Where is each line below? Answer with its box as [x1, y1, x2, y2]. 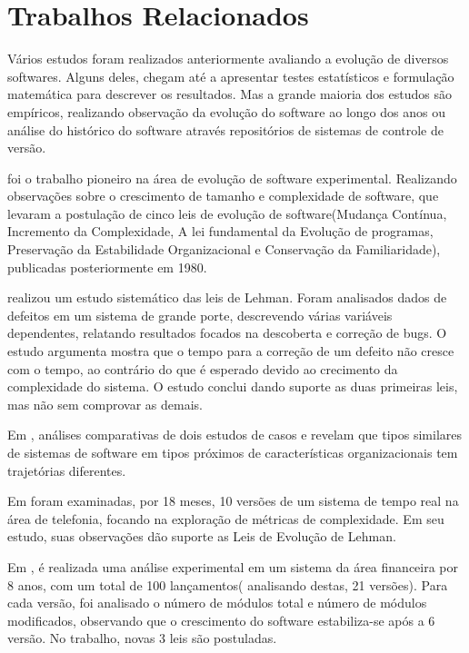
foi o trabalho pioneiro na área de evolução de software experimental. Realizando [7, 168, 457, 187]
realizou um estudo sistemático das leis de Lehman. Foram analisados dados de [7, 288, 447, 307]
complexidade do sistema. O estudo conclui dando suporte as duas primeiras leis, [7, 377, 458, 396]
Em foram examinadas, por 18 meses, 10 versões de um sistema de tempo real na [7, 491, 459, 510]
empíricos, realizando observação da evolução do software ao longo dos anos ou [7, 102, 445, 121]
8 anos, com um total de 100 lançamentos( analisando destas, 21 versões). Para [7, 575, 448, 594]
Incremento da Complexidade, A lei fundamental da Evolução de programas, [7, 222, 434, 241]
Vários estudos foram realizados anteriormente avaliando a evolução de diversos [7, 49, 449, 68]
